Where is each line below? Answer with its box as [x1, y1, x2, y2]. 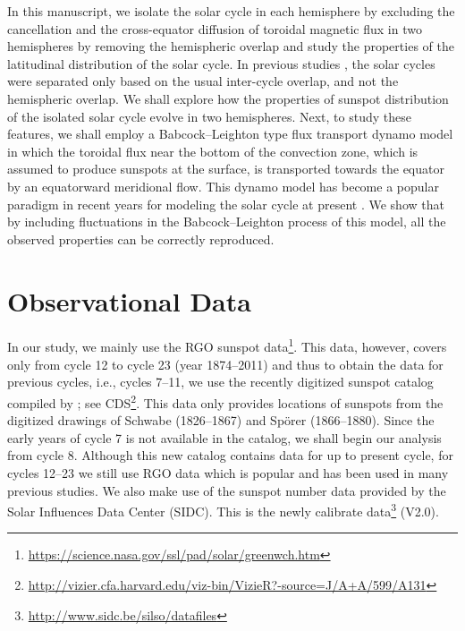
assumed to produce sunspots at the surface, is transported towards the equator [7, 159, 444, 178]
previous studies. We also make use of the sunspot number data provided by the [7, 481, 446, 499]
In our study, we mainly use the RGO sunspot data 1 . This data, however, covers [7, 335, 447, 356]
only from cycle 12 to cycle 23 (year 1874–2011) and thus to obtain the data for [7, 354, 444, 373]
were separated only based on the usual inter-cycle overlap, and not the [7, 72, 399, 90]
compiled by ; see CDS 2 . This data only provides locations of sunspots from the [7, 390, 444, 412]
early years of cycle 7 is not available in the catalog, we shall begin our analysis [7, 428, 442, 447]
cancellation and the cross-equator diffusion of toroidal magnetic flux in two [7, 19, 422, 38]
